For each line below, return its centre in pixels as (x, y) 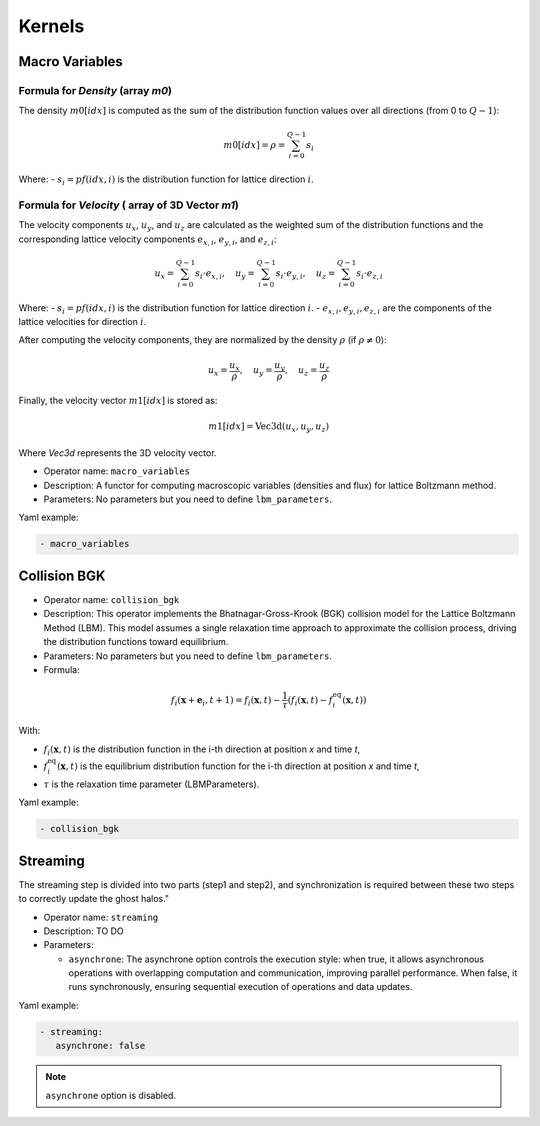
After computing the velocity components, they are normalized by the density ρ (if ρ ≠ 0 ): (202, 340)
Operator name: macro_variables (116, 471)
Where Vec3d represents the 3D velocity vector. (117, 452)
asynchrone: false (100, 1046)
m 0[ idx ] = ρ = (254, 144)
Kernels (51, 26)
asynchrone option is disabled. (111, 1095)
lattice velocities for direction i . (82, 322)
